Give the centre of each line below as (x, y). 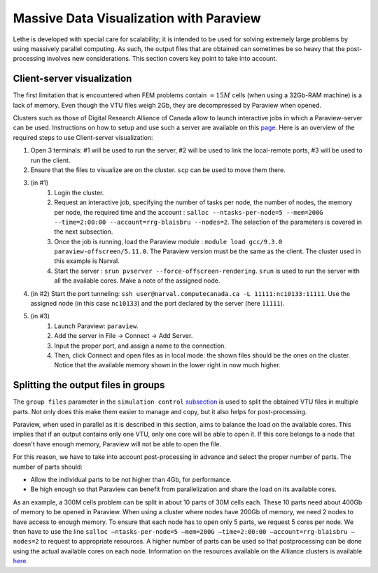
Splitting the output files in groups (89, 385)
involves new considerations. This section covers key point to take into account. (162, 59)
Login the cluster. (79, 192)
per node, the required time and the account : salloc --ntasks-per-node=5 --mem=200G (189, 212)
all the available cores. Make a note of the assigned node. (137, 281)
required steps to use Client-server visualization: (83, 137)
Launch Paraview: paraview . (97, 326)
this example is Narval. (87, 261)
